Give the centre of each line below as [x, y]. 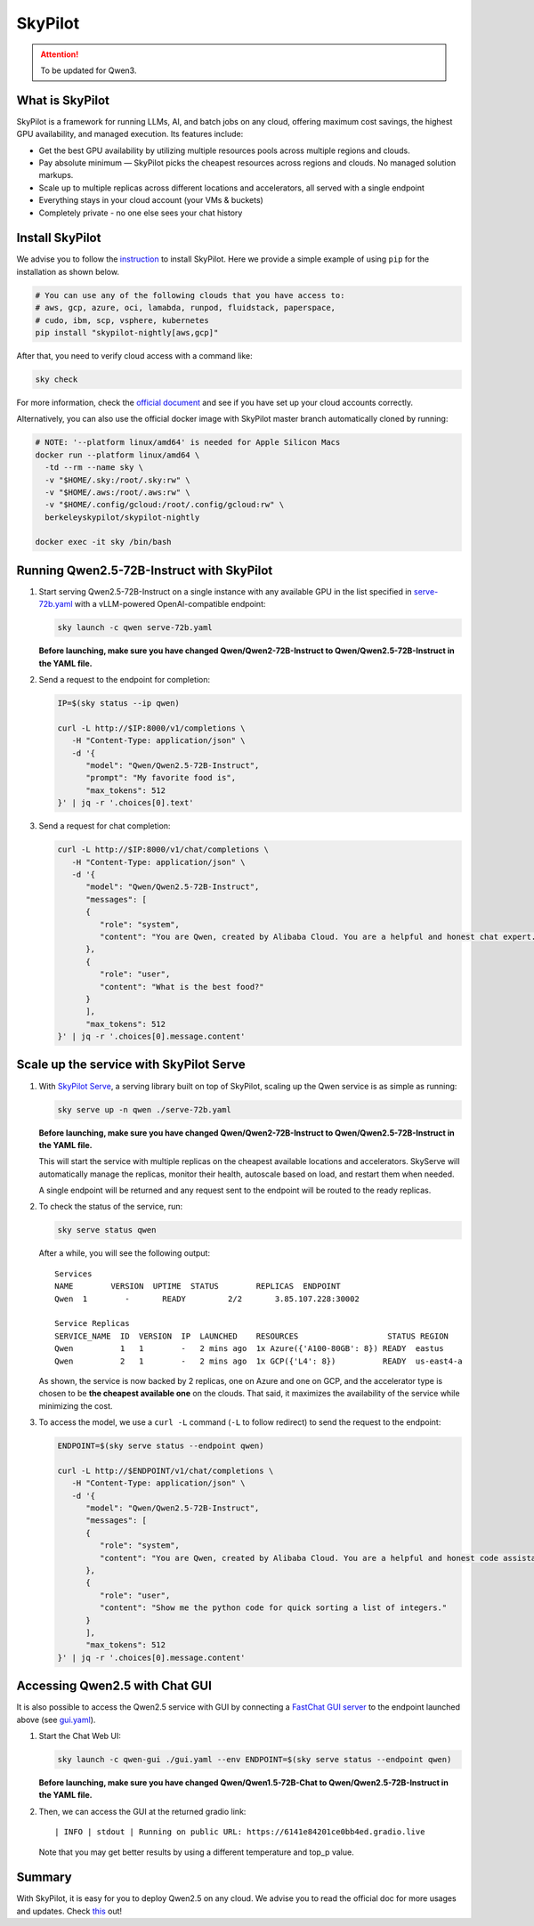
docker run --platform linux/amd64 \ [117, 455]
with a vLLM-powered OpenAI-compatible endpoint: [170, 604]
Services [73, 1274]
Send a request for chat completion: [105, 826]
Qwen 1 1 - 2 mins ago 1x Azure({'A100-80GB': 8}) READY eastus [249, 1349]
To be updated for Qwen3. [89, 70]
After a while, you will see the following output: [125, 1253]
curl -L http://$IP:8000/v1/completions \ [151, 728]
